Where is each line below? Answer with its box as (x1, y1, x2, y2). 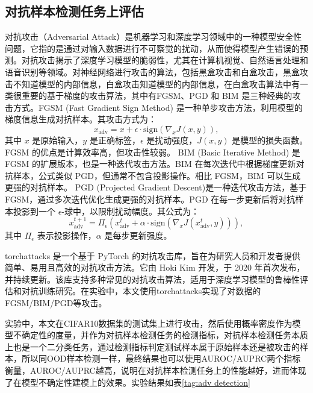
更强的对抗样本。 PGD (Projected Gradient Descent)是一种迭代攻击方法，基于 (5, 181, 307, 193)
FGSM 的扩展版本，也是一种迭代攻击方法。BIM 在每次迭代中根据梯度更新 (5, 157, 296, 170)
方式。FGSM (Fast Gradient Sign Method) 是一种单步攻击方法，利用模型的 (13, 101, 303, 113)
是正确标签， (89, 133, 140, 146)
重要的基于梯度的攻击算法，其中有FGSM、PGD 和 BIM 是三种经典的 (21, 89, 293, 102)
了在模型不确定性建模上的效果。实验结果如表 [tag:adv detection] (5, 376, 250, 388)
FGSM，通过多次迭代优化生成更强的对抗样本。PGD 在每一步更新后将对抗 (5, 192, 296, 205)
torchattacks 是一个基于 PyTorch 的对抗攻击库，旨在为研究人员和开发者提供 (5, 249, 301, 262)
